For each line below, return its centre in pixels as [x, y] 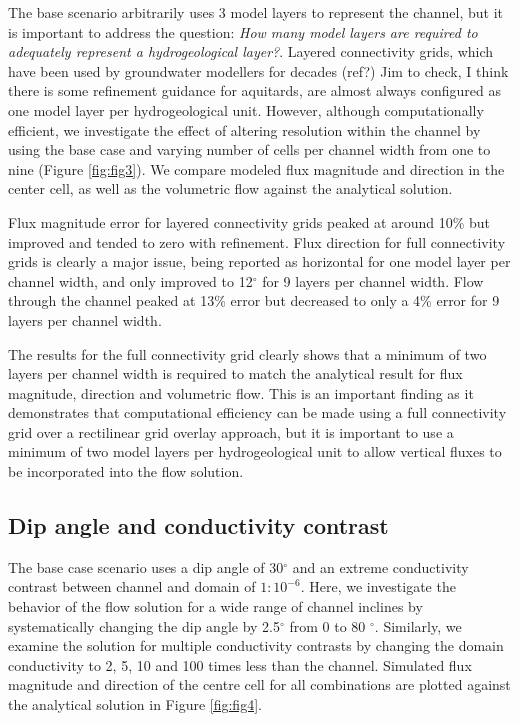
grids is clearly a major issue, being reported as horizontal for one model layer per [259, 261]
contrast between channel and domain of [132, 586]
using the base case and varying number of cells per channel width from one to [249, 149]
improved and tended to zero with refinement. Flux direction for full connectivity [257, 241]
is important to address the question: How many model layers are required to [243, 31]
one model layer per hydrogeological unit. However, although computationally [246, 109]
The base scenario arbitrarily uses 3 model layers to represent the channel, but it [255, 12]
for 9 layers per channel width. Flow [373, 280]
